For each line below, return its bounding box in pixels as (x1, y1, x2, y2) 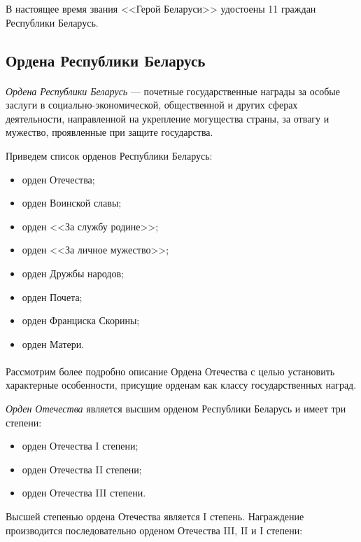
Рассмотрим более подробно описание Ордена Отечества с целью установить (6, 363, 335, 378)
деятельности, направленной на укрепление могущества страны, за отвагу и (6, 111, 330, 125)
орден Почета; (22, 289, 83, 304)
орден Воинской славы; (22, 195, 122, 210)
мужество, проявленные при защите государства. (6, 125, 213, 139)
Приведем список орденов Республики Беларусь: (6, 148, 213, 162)
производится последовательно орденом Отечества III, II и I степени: (6, 522, 303, 537)
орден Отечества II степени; (22, 461, 142, 476)
